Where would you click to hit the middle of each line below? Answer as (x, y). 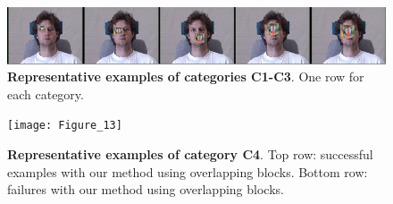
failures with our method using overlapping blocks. (146, 189)
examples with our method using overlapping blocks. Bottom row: (188, 171)
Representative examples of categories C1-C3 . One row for (186, 76)
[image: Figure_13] (65, 126)
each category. (46, 93)
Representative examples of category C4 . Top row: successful (190, 154)
